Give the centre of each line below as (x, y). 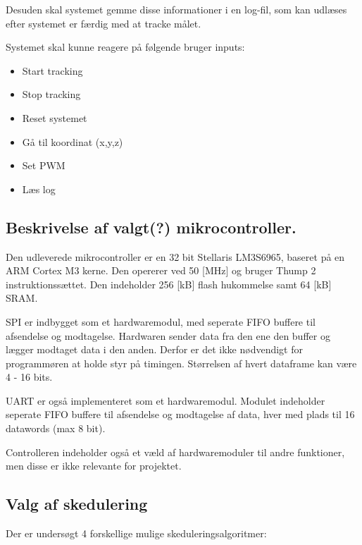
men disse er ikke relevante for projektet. (94, 466)
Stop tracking (51, 94)
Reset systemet (55, 117)
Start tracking (52, 70)
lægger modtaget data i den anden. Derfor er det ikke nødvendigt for (154, 349)
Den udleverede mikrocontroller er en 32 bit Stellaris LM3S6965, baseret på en (175, 256)
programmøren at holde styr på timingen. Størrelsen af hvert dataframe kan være (181, 363)
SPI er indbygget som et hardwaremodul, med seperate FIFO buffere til (161, 321)
